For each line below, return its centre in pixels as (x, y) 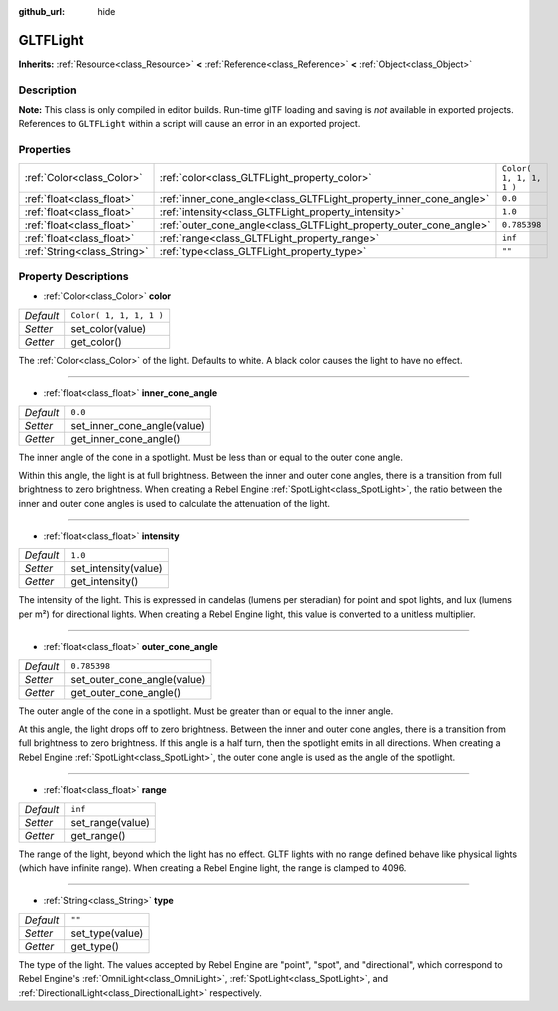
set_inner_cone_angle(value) (137, 425)
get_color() (96, 342)
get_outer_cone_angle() (126, 692)
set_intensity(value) (117, 568)
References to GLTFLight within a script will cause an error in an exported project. (189, 124)
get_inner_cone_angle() (125, 438)
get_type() (95, 946)
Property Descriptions (73, 276)
